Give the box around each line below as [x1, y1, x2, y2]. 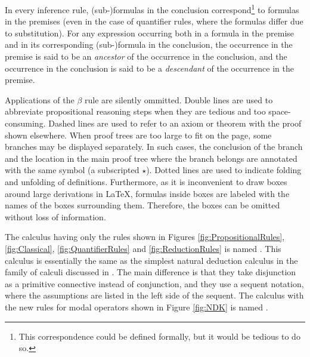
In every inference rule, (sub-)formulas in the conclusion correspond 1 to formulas [5, 2, 299, 16]
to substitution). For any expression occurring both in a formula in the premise [5, 26, 294, 39]
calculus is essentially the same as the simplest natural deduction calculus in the [5, 254, 298, 266]
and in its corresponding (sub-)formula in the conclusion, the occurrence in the [5, 38, 293, 51]
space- [268, 105, 291, 118]
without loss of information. [5, 210, 106, 223]
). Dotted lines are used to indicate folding [146, 164, 302, 176]
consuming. [5, 117, 46, 129]
